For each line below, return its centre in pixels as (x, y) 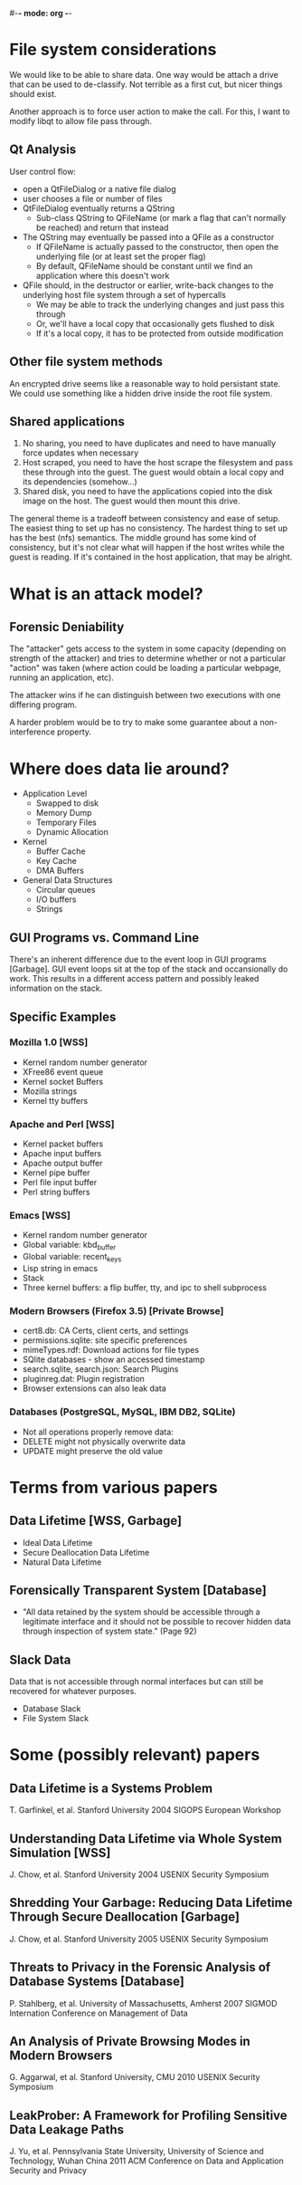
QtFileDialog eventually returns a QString (99, 208)
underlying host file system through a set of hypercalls (124, 294)
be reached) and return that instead (102, 227)
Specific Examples (63, 1016)
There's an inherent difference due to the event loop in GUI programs (138, 960)
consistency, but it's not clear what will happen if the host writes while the (147, 548)
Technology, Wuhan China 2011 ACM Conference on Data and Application (146, 2161)
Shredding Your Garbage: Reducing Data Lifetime (151, 1903)
